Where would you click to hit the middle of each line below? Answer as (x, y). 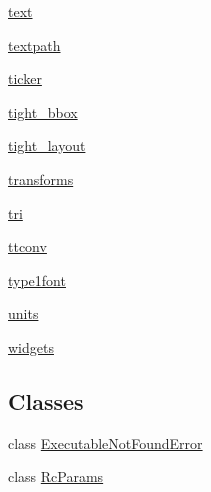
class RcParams (56, 476)
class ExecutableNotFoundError (105, 442)
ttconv (27, 246)
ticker (25, 78)
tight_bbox (43, 111)
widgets (31, 346)
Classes (46, 400)
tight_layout (47, 145)
